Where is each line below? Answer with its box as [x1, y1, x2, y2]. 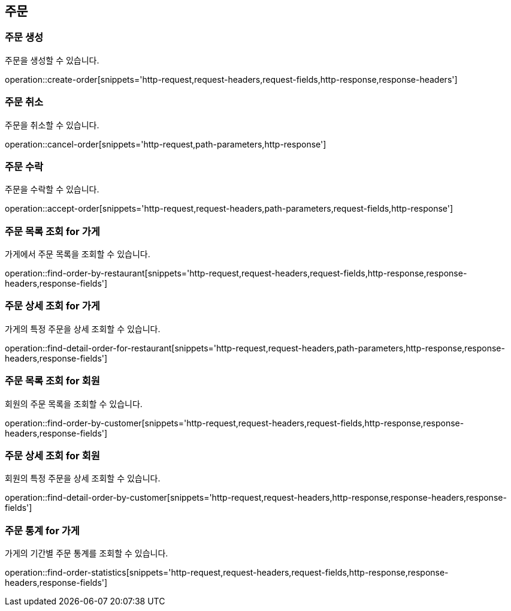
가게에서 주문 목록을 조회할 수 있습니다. [5, 249, 150, 260]
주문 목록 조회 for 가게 [5, 225, 100, 237]
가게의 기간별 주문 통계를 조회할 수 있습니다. [5, 548, 168, 559]
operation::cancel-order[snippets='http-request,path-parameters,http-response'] [5, 139, 326, 149]
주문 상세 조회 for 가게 [5, 300, 100, 312]
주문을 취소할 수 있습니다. [5, 119, 99, 130]
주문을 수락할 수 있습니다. [5, 184, 99, 195]
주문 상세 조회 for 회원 [5, 449, 100, 462]
